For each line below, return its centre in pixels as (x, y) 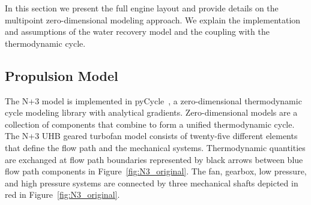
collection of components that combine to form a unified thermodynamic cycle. (150, 124)
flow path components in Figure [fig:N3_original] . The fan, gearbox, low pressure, (156, 171)
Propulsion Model (62, 75)
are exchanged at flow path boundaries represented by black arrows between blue (154, 159)
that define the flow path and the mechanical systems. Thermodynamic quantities (155, 147)
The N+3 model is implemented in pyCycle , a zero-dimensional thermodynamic (153, 100)
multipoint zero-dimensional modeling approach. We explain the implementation (153, 19)
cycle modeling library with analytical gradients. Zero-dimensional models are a (151, 112)
